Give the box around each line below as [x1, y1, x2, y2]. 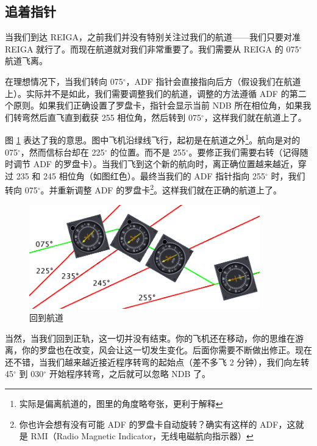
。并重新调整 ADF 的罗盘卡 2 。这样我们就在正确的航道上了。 [40, 182, 282, 196]
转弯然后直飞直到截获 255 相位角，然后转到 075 [13, 110, 201, 123]
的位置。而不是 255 [110, 145, 186, 158]
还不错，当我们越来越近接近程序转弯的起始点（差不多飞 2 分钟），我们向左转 [5, 355, 310, 368]
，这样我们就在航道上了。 [204, 110, 307, 123]
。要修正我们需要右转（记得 [188, 145, 300, 158]
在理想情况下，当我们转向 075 [5, 74, 123, 87]
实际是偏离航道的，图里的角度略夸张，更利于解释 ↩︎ [19, 397, 223, 409]
